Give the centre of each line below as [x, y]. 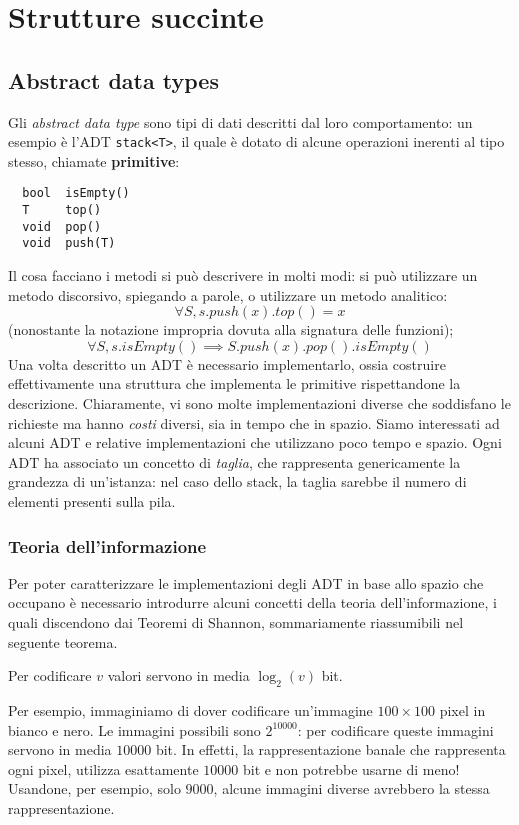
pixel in [462, 709]
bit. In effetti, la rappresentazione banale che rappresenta [330, 749]
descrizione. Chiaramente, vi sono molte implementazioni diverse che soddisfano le [259, 403]
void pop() [62, 226]
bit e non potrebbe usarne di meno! [351, 768]
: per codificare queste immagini [395, 729]
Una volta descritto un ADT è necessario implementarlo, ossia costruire [227, 363]
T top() [62, 210]
